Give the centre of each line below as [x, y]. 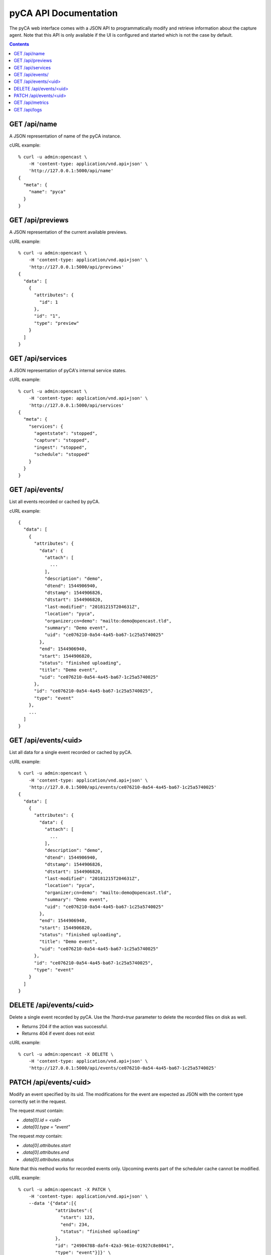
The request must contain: [36, 1111]
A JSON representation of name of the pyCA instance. [65, 136]
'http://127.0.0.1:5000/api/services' [76, 405]
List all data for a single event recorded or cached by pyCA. [71, 752]
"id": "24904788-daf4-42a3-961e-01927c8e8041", [115, 1245]
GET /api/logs [28, 109]
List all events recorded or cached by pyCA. [54, 501]
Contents [19, 44]
